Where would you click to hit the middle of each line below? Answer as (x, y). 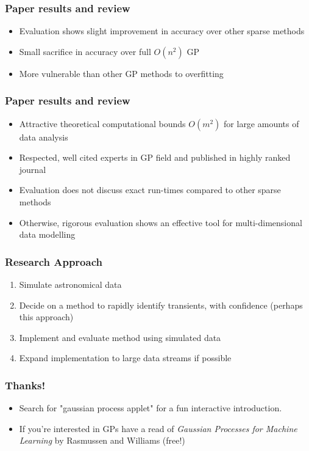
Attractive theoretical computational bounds (102, 123)
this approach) (46, 317)
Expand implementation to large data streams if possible (125, 358)
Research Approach (54, 261)
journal (33, 169)
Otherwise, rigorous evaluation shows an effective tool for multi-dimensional (161, 222)
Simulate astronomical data (70, 284)
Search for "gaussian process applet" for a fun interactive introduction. (151, 408)
